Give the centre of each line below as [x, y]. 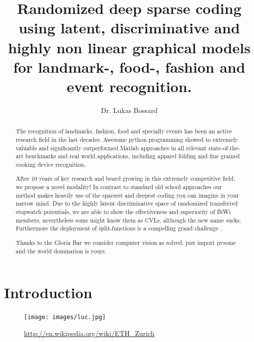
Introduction [48, 292]
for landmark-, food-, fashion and [129, 66]
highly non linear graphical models [129, 47]
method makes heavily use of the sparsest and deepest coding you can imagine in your [127, 195]
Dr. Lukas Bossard [129, 110]
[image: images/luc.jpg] [65, 317]
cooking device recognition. [51, 164]
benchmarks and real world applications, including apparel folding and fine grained [132, 156]
